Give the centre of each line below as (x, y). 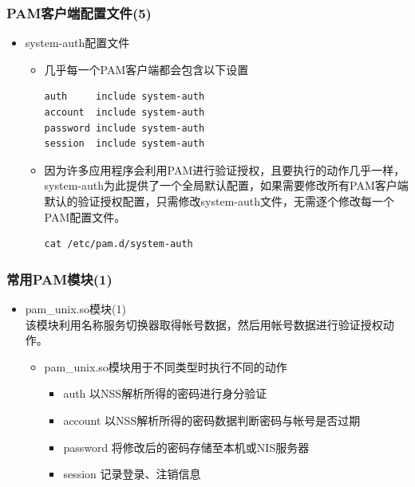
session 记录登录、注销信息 (132, 474)
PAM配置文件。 (85, 216)
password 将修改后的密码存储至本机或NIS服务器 (186, 447)
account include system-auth (125, 112)
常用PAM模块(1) (59, 279)
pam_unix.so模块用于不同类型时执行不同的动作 (166, 366)
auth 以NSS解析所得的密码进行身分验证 (165, 393)
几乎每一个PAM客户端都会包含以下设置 (146, 69)
